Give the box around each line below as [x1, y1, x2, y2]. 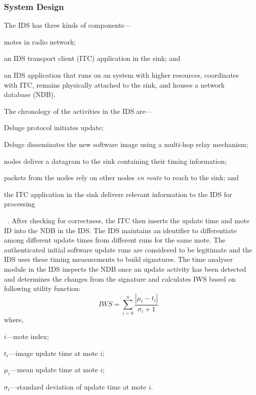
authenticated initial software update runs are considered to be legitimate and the [4, 244, 253, 254]
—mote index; [6, 331, 49, 342]
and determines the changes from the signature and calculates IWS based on [4, 273, 236, 284]
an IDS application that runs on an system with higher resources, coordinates [4, 70, 239, 80]
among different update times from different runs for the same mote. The [4, 235, 225, 245]
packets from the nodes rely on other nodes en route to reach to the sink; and [4, 172, 239, 183]
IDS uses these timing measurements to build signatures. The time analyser [4, 254, 233, 264]
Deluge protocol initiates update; [4, 122, 104, 133]
